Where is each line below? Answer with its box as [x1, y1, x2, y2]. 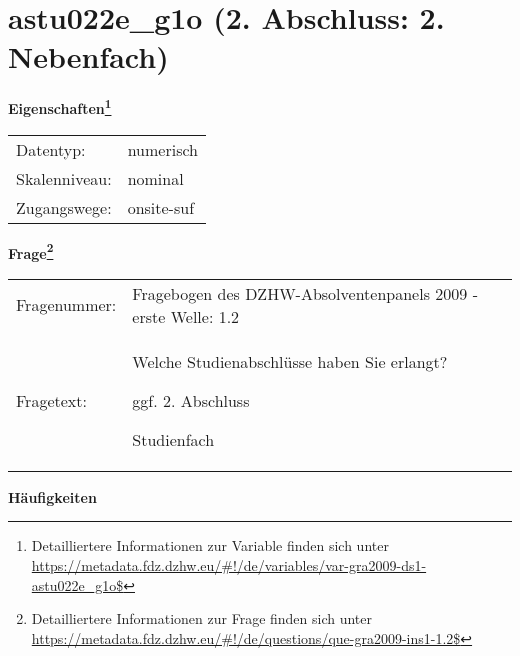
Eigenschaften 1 [8, 95, 112, 118]
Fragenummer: [16, 293, 117, 317]
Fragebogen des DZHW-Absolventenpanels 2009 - [132, 281, 478, 305]
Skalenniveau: [16, 166, 112, 190]
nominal [127, 166, 184, 190]
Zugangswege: [16, 195, 112, 219]
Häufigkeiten [8, 486, 97, 507]
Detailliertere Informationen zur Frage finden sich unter [31, 608, 373, 629]
